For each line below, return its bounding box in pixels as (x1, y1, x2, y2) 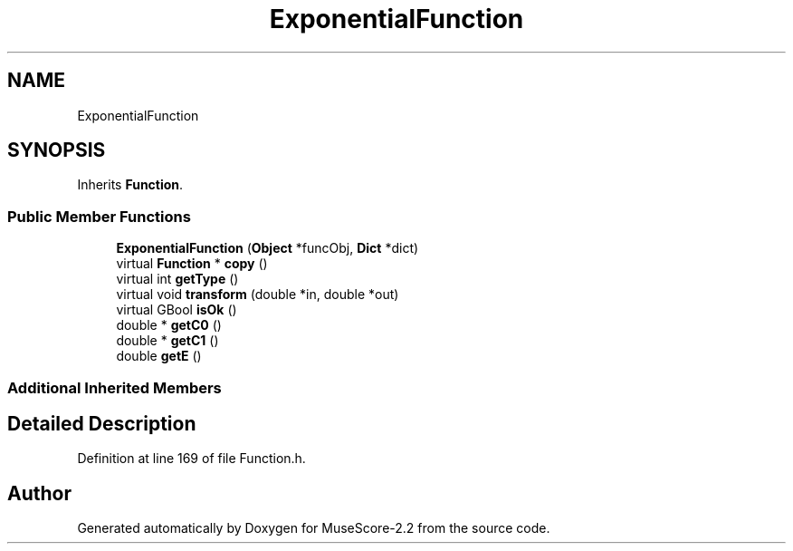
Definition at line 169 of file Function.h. (77, 450, 306, 467)
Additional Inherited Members (7, 378, 222, 397)
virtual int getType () (116, 271, 239, 287)
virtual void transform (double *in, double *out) (116, 286, 399, 303)
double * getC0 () (116, 317, 222, 333)
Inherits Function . (77, 177, 184, 193)
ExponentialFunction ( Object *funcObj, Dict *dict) (116, 240, 419, 256)
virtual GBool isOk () (116, 302, 237, 318)
